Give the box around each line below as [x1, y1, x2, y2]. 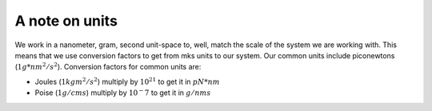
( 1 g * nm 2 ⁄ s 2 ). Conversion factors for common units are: [14, 61, 202, 72]
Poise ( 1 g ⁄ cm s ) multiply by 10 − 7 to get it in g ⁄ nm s [34, 87, 211, 97]
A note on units [14, 12, 118, 30]
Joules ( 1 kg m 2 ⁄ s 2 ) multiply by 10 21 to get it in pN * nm [34, 76, 220, 86]
